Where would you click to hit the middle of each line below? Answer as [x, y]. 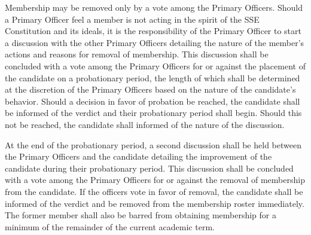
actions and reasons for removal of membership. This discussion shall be [137, 54]
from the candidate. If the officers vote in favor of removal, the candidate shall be [154, 191]
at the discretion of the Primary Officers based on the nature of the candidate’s [150, 89]
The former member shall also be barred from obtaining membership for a [141, 215]
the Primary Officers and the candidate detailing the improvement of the [138, 156]
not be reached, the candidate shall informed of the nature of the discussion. [145, 124]
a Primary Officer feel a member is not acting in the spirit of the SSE [132, 19]
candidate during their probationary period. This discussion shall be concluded [149, 168]
